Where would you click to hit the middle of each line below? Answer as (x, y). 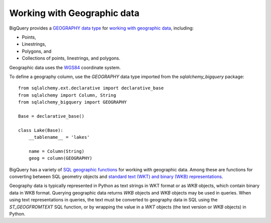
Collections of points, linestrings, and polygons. (71, 58)
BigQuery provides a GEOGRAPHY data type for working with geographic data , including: (102, 28)
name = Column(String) (56, 151)
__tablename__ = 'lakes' (59, 137)
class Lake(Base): (41, 130)
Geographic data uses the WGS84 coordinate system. (65, 67)
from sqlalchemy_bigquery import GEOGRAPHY (73, 102)
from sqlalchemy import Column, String (67, 95)
